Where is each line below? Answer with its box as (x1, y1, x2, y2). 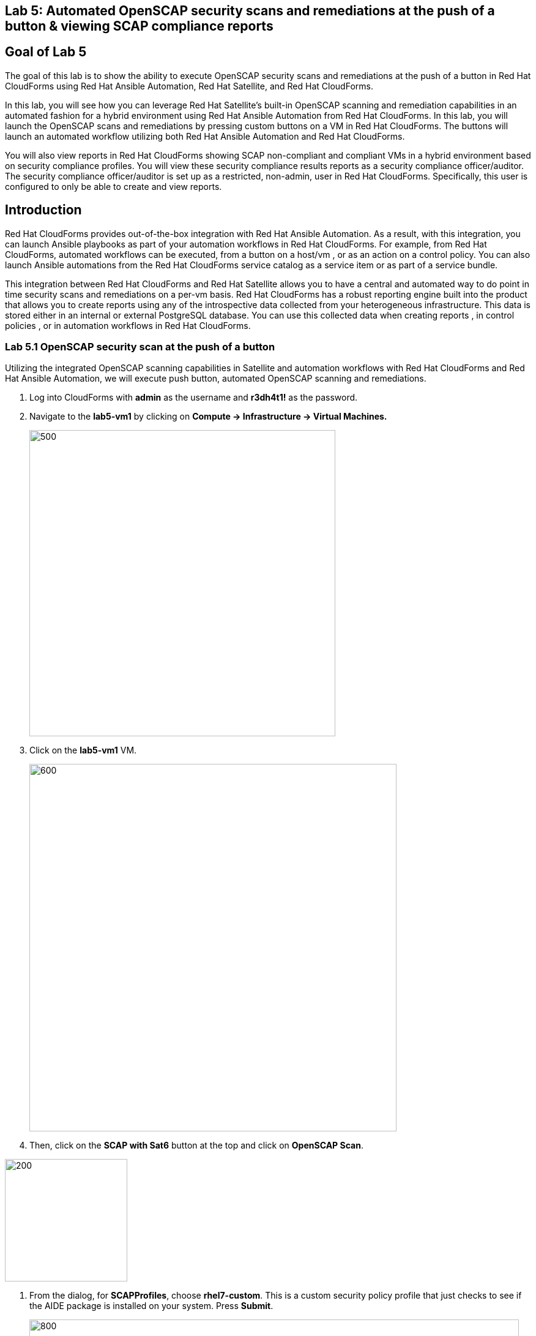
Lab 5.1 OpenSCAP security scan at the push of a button (5, 341, 275, 353)
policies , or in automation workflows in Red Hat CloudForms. (5, 320, 251, 331)
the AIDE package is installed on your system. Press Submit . (29, 1300, 274, 1311)
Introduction (5, 202, 82, 218)
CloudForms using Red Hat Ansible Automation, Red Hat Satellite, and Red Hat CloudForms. (5, 80, 373, 91)
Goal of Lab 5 (5, 44, 87, 60)
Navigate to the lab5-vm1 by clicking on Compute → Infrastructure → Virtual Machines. (29, 411, 387, 422)
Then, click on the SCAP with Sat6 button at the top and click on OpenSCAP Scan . (29, 1140, 363, 1151)
